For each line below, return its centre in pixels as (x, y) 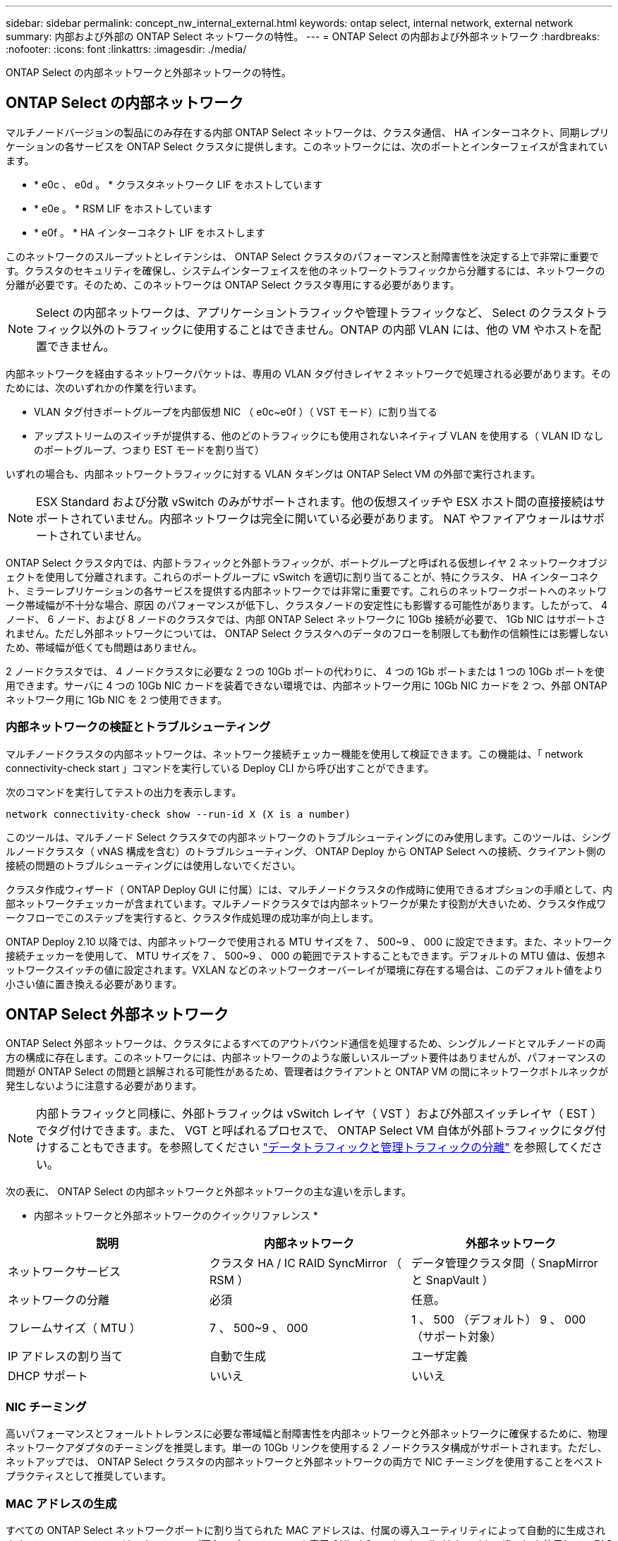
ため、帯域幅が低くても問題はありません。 (104, 647)
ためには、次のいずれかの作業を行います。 (104, 387)
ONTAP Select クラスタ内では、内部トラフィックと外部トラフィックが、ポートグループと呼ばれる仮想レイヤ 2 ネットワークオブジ (307, 562)
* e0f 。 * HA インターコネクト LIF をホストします (150, 232)
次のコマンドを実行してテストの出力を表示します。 (124, 792)
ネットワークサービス (65, 1272)
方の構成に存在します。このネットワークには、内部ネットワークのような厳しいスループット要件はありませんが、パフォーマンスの (306, 1058)
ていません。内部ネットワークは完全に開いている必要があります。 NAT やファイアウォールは (337, 518)
